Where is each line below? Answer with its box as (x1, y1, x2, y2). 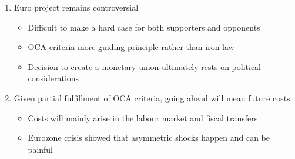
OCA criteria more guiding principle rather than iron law (28, 41, 234, 53)
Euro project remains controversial (14, 1, 139, 13)
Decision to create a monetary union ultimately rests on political (28, 60, 262, 72)
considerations (28, 72, 79, 84)
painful (28, 143, 53, 155)
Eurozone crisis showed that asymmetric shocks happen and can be (28, 131, 270, 144)
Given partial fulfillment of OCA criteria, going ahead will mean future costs (14, 91, 290, 104)
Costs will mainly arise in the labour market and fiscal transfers (28, 111, 258, 124)
